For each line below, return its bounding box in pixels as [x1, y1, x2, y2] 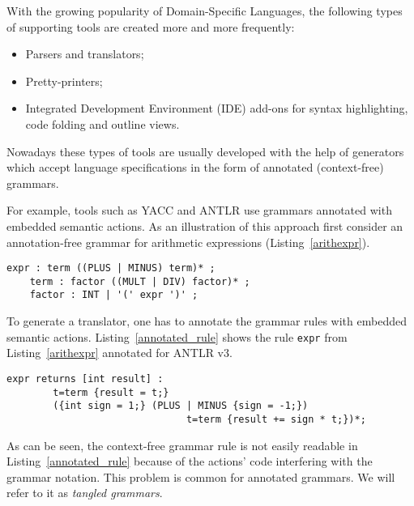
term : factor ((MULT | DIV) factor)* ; [29, 275, 250, 287]
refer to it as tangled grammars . [6, 484, 163, 501]
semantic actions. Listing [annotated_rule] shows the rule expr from [6, 328, 348, 345]
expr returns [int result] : [6, 372, 164, 385]
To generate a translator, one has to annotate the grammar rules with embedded [6, 313, 407, 330]
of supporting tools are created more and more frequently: [6, 18, 295, 35]
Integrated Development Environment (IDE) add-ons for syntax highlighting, [25, 100, 408, 117]
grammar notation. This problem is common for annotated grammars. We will [6, 468, 395, 485]
